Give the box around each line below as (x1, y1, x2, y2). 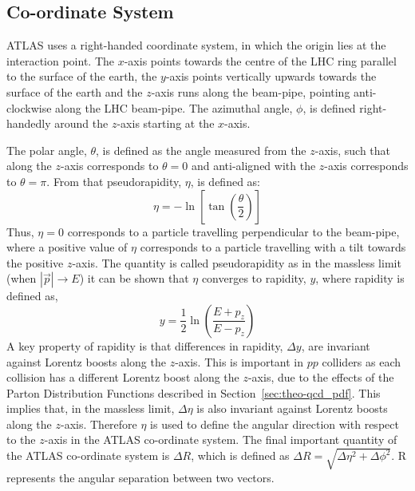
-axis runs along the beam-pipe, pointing (151, 83, 350, 100)
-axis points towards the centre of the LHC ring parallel (124, 52, 397, 69)
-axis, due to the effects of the (247, 369, 394, 386)
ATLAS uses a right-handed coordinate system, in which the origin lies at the (6, 37, 386, 53)
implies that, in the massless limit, (6, 400, 175, 417)
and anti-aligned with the (191, 157, 316, 174)
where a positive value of (6, 239, 128, 255)
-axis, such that (314, 141, 391, 158)
